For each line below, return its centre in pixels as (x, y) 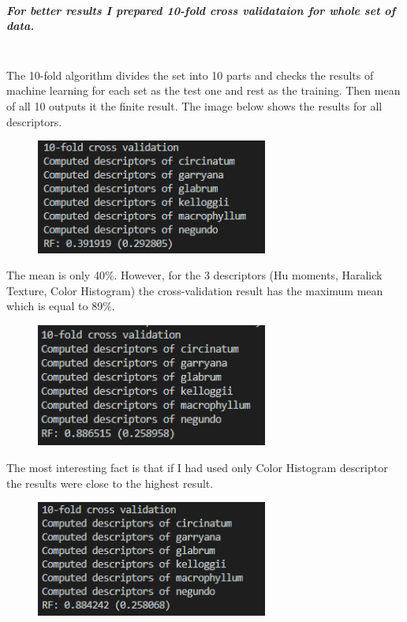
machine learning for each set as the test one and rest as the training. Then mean (203, 90)
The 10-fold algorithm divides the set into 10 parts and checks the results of (190, 75)
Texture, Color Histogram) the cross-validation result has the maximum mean (195, 290)
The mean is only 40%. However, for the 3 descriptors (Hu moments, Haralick (194, 275)
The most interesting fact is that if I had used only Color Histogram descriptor (197, 467)
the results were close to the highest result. (110, 483)
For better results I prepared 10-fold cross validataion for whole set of (201, 10)
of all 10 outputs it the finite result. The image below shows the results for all (194, 105)
